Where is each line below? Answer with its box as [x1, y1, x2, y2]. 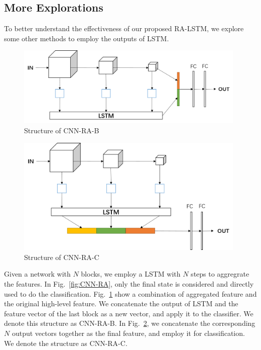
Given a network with [4, 269, 71, 279]
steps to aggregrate [191, 269, 249, 279]
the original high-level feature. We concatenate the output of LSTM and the [4, 298, 238, 309]
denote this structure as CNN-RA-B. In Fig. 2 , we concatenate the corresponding [4, 318, 255, 328]
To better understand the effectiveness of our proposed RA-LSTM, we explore [4, 23, 244, 34]
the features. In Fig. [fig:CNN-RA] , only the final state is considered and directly [4, 279, 254, 289]
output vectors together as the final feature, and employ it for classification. [12, 328, 245, 338]
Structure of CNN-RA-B [24, 125, 99, 135]
